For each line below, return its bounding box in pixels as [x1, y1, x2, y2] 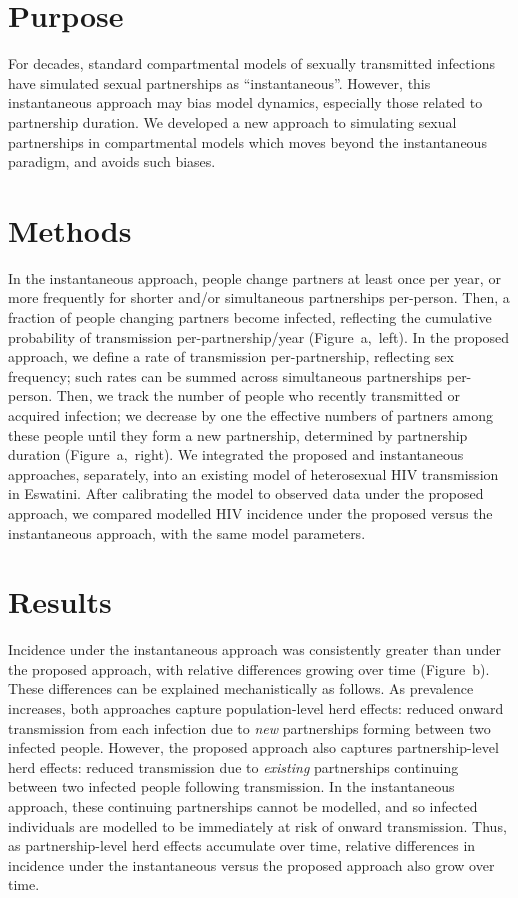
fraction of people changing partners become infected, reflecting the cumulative [8, 307, 492, 327]
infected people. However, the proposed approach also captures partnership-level [8, 737, 499, 758]
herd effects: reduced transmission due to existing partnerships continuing [8, 756, 459, 777]
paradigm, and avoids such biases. [8, 151, 216, 172]
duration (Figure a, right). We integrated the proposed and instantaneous [8, 444, 464, 465]
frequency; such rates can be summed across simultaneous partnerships [8, 365, 443, 386]
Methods [8, 209, 132, 250]
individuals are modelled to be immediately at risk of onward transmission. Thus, [8, 815, 507, 836]
